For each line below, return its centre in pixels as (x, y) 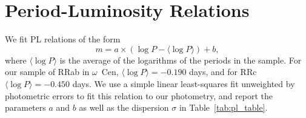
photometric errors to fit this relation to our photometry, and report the (139, 95)
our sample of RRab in (47, 72)
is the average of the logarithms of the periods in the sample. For (181, 60)
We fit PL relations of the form (63, 39)
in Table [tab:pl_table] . (223, 107)
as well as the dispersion (124, 107)
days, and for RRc (223, 72)
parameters (25, 107)
